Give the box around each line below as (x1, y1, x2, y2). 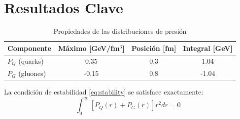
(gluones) (18, 68, 46, 78)
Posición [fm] (131, 43, 176, 53)
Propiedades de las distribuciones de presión (53, 26, 187, 36)
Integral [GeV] (183, 43, 233, 53)
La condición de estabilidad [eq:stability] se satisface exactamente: (4, 87, 204, 97)
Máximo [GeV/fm (58, 43, 120, 53)
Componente (7, 43, 51, 53)
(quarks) (18, 55, 44, 66)
